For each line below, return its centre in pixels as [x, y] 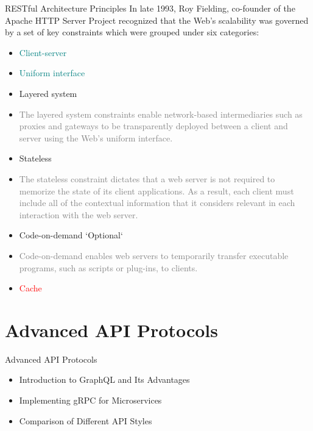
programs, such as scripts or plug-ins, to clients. [108, 267]
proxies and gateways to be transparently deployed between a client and [153, 126]
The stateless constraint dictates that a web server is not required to [147, 178]
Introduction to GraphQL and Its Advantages [104, 379]
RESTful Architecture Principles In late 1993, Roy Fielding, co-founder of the [150, 8]
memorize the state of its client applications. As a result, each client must [156, 191]
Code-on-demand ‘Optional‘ [71, 235]
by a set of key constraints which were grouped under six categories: [132, 32]
